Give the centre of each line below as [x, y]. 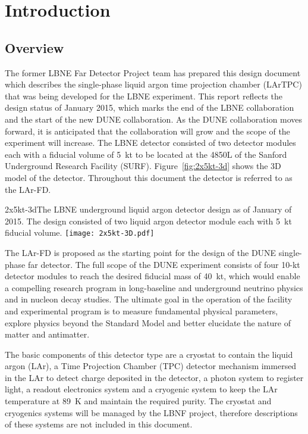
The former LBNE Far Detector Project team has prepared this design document [153, 72]
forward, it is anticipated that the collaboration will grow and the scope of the [147, 131]
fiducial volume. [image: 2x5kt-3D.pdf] [80, 232]
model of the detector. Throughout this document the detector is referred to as [149, 177]
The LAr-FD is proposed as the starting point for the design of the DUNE [141, 252]
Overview [34, 47]
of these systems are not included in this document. [99, 424]
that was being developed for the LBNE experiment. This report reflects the [144, 96]
